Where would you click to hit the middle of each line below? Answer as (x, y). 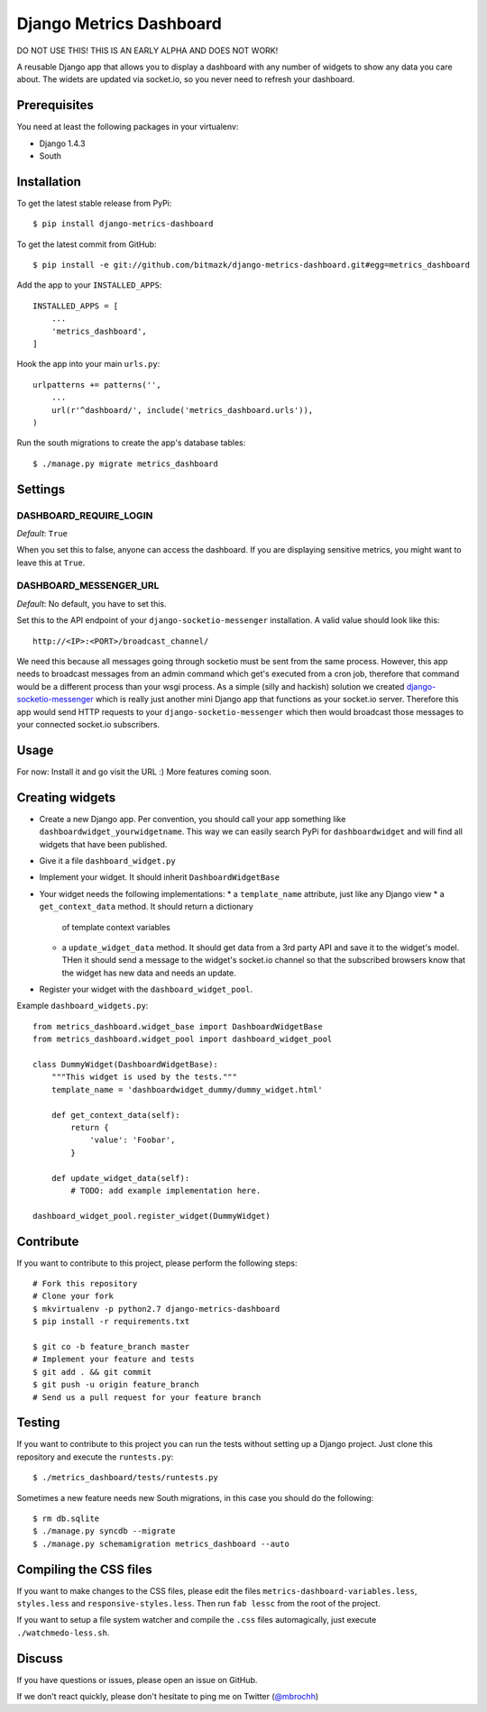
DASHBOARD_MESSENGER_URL (88, 586)
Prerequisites (55, 105)
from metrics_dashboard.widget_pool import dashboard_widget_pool (183, 1039)
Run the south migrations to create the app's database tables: (131, 443)
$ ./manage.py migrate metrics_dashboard (125, 463)
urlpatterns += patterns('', (97, 385)
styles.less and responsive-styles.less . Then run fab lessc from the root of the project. (198, 1604)
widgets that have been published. (103, 844)
